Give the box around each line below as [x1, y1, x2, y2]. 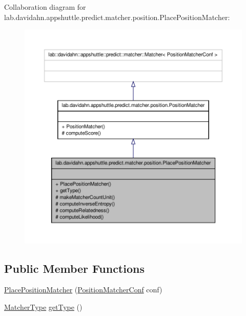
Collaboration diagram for [4, 2, 86, 12]
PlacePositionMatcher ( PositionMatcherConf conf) [4, 284, 162, 295]
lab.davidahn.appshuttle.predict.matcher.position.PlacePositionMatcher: [4, 11, 230, 22]
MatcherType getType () [4, 302, 83, 312]
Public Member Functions [4, 260, 145, 276]
